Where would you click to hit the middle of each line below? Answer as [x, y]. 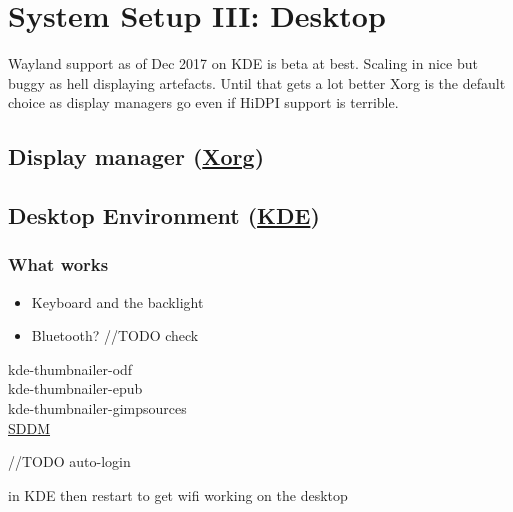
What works [58, 264]
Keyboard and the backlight [117, 301]
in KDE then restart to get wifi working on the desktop [178, 494]
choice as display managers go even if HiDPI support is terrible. [203, 102]
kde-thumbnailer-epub [75, 388]
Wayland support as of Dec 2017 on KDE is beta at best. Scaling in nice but [243, 63]
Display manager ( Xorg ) [136, 156]
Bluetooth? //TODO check [115, 335]
